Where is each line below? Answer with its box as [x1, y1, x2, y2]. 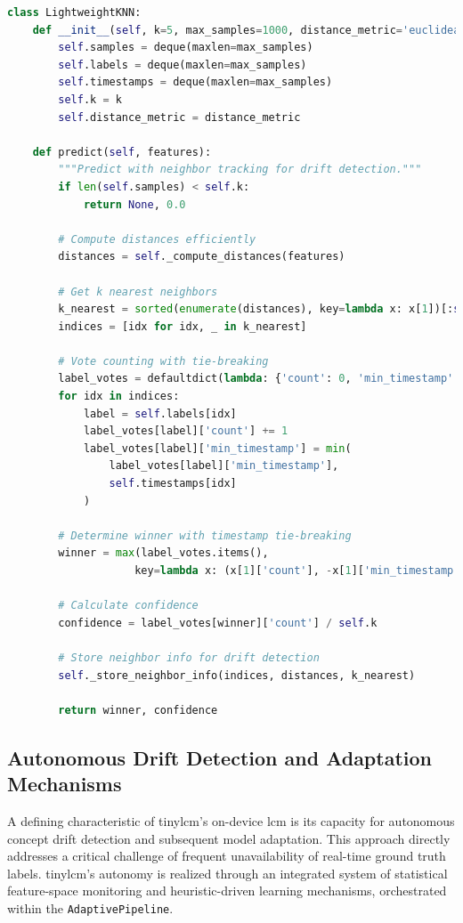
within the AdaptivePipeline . [7, 898, 174, 917]
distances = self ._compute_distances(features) [58, 250, 345, 263]
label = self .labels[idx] [83, 407, 237, 420]
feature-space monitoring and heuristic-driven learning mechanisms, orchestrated [7, 881, 447, 900]
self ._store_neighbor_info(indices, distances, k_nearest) [58, 668, 416, 682]
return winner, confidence [58, 703, 218, 717]
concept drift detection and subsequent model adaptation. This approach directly [7, 829, 451, 847]
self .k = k [58, 93, 122, 106]
